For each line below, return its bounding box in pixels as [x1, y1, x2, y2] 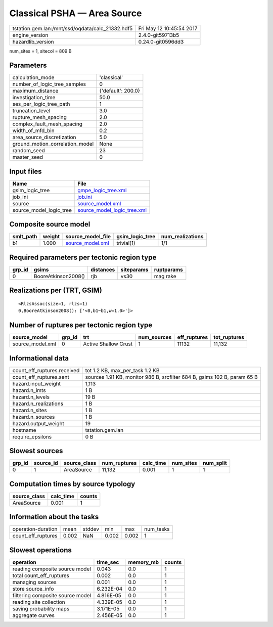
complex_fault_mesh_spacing [12, 120, 83, 127]
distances [90, 266, 115, 273]
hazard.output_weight [12, 420, 64, 427]
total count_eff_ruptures [12, 572, 69, 579]
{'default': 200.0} [99, 87, 141, 95]
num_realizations [161, 233, 204, 240]
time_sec [97, 559, 119, 566]
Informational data [9, 354, 69, 363]
